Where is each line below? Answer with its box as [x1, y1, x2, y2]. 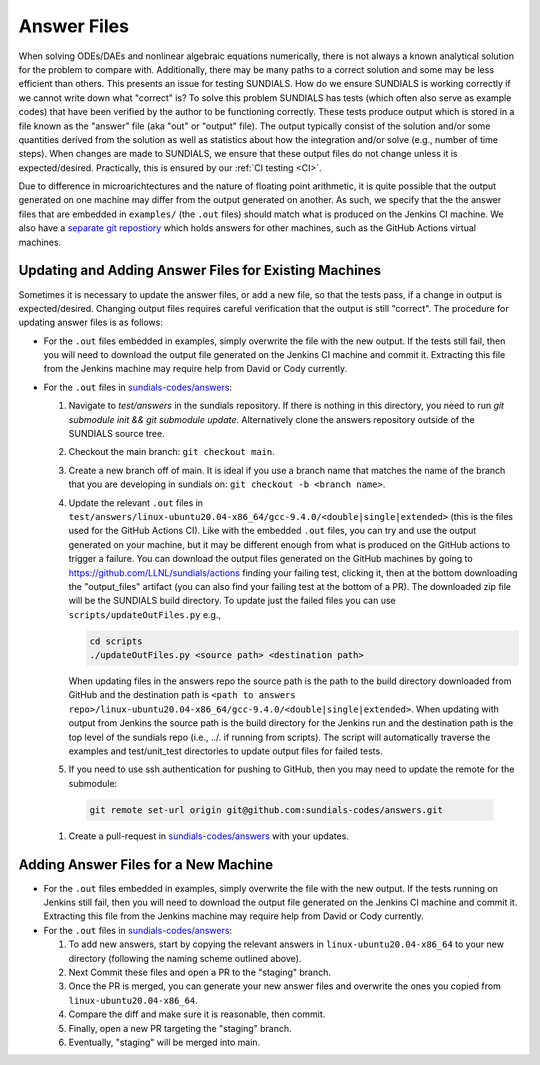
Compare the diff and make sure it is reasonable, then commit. [68, 1008, 326, 1020]
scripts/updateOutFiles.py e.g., [68, 608, 222, 620]
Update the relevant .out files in [68, 496, 204, 509]
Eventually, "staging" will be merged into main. [68, 1036, 261, 1048]
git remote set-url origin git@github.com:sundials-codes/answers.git [89, 804, 444, 815]
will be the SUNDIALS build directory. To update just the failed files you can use [68, 595, 396, 607]
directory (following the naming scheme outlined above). [68, 952, 302, 964]
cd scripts [89, 635, 143, 647]
